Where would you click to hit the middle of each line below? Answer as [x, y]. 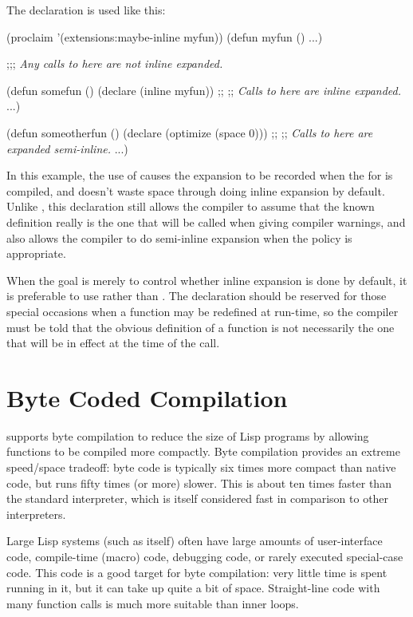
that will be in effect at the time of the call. [113, 343]
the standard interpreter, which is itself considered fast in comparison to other [198, 498]
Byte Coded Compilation [147, 397]
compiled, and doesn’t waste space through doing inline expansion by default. [196, 190]
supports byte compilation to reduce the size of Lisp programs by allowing [188, 435]
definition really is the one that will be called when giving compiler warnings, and [206, 221]
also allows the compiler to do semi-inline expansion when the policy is [179, 237]
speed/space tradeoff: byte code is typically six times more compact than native [201, 467]
